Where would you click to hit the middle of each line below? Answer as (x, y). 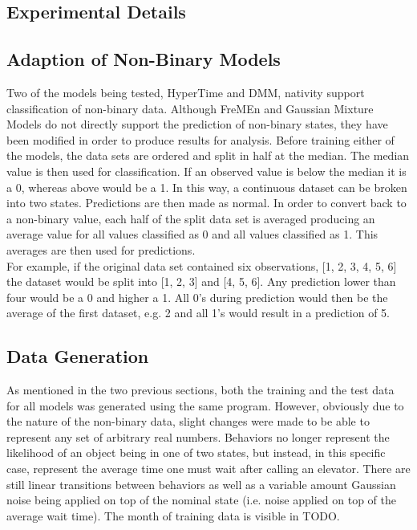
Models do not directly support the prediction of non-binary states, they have (197, 124)
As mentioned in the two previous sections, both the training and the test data (200, 390)
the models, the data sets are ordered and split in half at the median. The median (208, 155)
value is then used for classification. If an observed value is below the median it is (206, 171)
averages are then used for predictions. (101, 249)
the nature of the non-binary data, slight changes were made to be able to (188, 421)
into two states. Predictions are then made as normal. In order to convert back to (206, 203)
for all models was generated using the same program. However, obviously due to (205, 405)
